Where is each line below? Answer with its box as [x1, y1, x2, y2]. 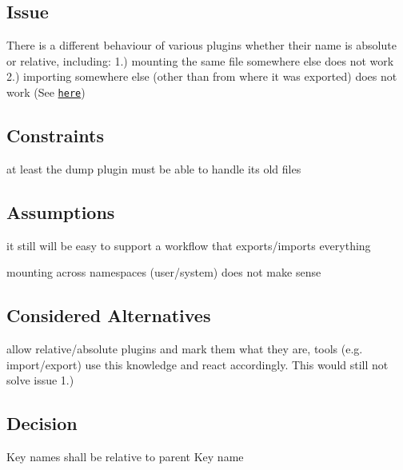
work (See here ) [6, 83, 86, 100]
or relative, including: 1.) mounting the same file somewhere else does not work [6, 52, 394, 69]
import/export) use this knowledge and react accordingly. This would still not [6, 356, 389, 372]
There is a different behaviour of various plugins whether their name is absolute [6, 37, 397, 54]
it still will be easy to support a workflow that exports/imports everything [6, 237, 371, 253]
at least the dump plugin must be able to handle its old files [6, 160, 301, 177]
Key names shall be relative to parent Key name [6, 448, 244, 465]
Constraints [6, 123, 104, 148]
